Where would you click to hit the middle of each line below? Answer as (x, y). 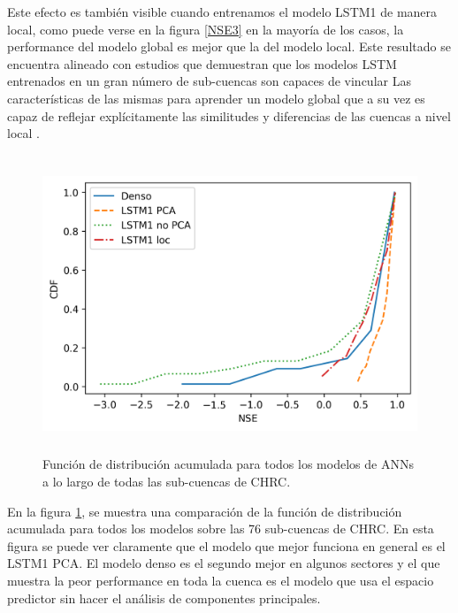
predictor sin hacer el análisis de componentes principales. (164, 598)
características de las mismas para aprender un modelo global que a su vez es (216, 98)
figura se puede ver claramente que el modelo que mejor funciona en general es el (226, 545)
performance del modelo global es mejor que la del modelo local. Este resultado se (229, 46)
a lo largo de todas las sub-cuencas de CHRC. (167, 481)
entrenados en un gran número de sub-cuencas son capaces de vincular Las (209, 81)
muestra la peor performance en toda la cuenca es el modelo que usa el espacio (221, 580)
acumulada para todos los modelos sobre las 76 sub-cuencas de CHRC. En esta (221, 529)
